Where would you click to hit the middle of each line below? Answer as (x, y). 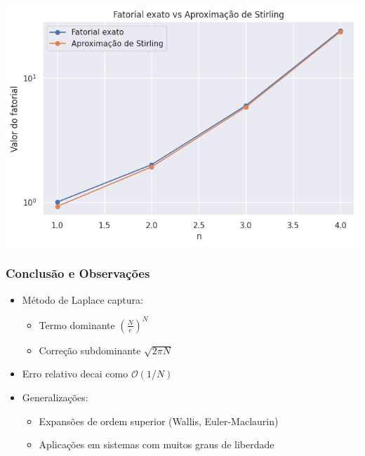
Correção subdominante (90, 350)
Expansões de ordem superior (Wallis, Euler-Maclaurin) (159, 421)
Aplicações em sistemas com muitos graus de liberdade (157, 444)
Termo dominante (77, 324)
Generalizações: (55, 397)
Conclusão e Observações (78, 273)
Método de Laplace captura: (82, 299)
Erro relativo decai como (75, 374)
